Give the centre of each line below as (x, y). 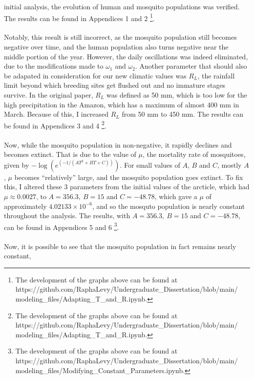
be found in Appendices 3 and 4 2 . (55, 125)
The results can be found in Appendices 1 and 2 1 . (79, 17)
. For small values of (150, 164)
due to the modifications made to (54, 66)
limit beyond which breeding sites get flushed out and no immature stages (115, 85)
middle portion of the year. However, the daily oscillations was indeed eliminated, (126, 56)
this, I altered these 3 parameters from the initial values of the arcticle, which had (127, 187)
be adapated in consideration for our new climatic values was (95, 75)
